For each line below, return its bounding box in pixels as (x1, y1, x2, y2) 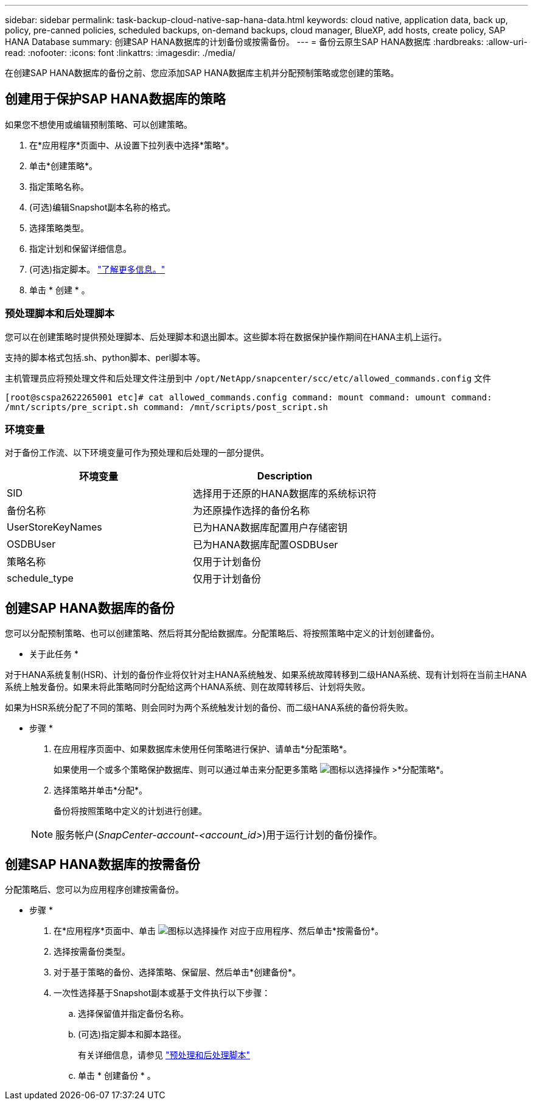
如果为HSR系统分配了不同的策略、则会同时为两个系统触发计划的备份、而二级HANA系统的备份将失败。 (5, 702, 413, 713)
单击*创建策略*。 (29, 160, 98, 171)
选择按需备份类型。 (54, 946, 130, 957)
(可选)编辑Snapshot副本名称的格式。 (29, 201, 176, 212)
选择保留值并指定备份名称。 (78, 1008, 189, 1019)
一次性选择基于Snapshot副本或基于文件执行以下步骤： (54, 988, 271, 999)
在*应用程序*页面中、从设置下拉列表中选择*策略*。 (29, 139, 234, 150)
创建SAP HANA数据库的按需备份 (5, 856, 200, 872)
